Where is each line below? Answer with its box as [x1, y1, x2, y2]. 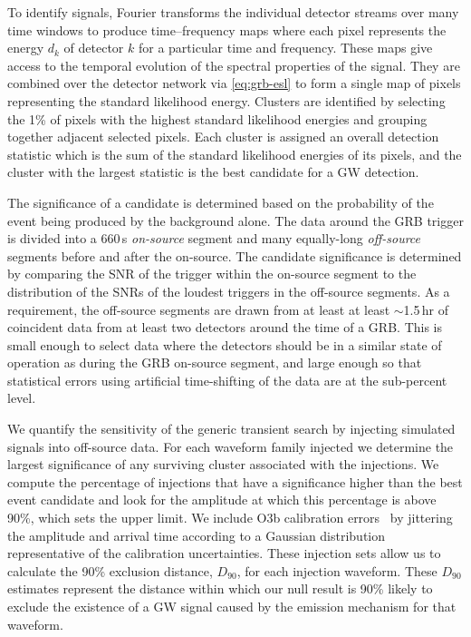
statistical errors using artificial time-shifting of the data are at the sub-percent [7, 370, 447, 389]
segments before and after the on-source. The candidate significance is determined [7, 246, 462, 265]
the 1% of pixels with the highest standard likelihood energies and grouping [7, 109, 428, 128]
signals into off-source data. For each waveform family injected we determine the [7, 436, 454, 456]
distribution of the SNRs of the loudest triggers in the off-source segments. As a [7, 281, 450, 300]
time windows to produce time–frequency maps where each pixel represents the [7, 20, 447, 39]
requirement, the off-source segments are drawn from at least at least [7, 299, 390, 318]
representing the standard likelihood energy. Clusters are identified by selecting [7, 91, 446, 110]
